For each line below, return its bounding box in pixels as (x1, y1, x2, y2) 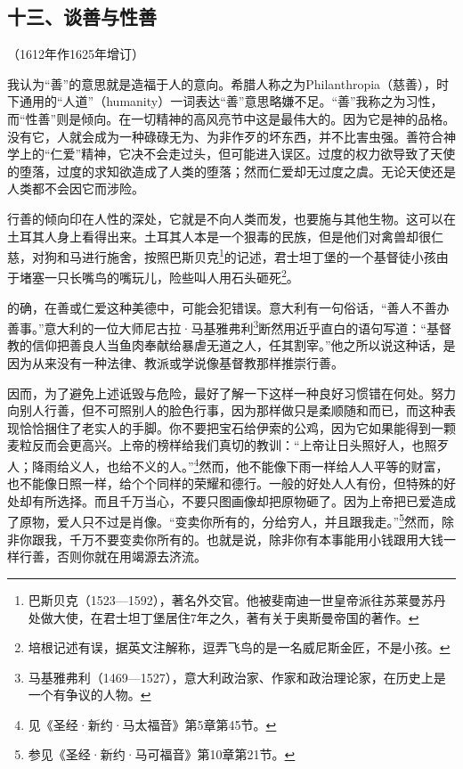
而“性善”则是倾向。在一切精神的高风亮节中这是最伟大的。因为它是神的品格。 (7, 109, 456, 127)
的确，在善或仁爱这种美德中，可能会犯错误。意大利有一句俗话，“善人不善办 (7, 298, 450, 316)
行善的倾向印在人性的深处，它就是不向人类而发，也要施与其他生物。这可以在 (7, 209, 456, 227)
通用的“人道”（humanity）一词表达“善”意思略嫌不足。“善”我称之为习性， (19, 92, 443, 110)
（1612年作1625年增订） (7, 45, 144, 63)
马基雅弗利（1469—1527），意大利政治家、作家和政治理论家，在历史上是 (28, 667, 446, 686)
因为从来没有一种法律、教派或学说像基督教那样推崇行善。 (7, 354, 344, 372)
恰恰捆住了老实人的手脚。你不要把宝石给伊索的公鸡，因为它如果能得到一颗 (19, 418, 456, 437)
